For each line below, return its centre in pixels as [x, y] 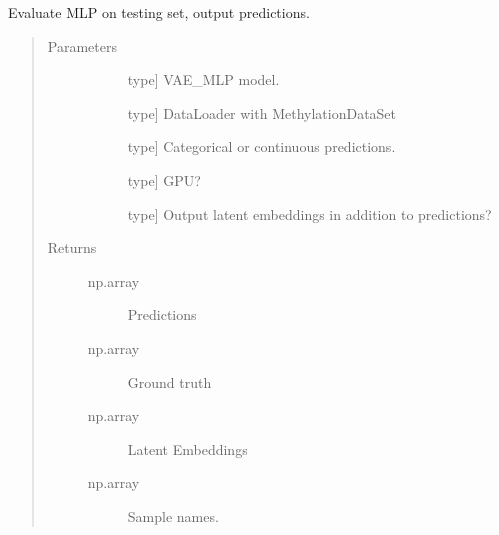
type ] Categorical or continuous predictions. [261, 146]
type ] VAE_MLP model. [203, 79]
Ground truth [169, 381]
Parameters [82, 45]
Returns [72, 247]
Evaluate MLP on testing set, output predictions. [159, 12]
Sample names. [173, 515]
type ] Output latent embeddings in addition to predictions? [309, 213]
